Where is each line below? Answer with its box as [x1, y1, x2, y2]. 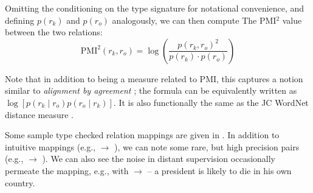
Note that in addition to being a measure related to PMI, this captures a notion [5, 72, 303, 85]
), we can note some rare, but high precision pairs [114, 140, 300, 153]
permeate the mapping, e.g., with [5, 164, 129, 177]
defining [5, 13, 35, 26]
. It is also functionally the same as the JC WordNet [113, 96, 309, 108]
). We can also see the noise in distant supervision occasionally [42, 152, 276, 165]
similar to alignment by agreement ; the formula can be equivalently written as [5, 84, 297, 97]
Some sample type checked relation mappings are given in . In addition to [5, 128, 280, 141]
